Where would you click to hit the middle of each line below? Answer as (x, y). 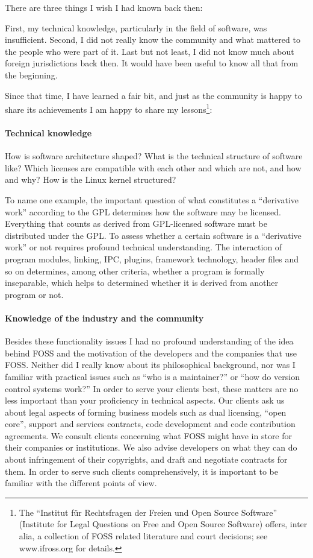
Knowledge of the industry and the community (104, 318)
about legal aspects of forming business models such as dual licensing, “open (146, 412)
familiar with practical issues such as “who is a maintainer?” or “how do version (152, 376)
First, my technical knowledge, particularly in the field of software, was (136, 27)
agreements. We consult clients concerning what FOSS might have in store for (149, 435)
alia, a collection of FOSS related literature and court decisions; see (143, 536)
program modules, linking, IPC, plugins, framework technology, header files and (152, 258)
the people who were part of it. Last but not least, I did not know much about (150, 51)
